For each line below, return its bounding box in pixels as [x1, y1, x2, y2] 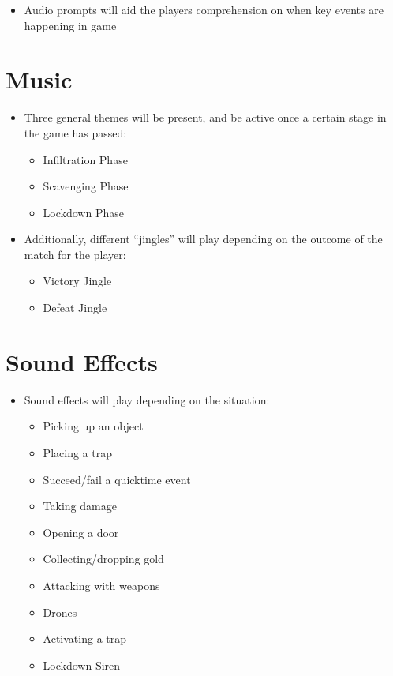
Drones [43, 603, 77, 620]
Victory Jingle [43, 272, 112, 289]
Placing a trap [43, 444, 112, 460]
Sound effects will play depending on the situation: [24, 391, 270, 407]
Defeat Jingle [43, 299, 107, 316]
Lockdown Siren [43, 656, 121, 673]
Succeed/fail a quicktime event [43, 471, 191, 487]
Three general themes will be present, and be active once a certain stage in [24, 109, 387, 126]
